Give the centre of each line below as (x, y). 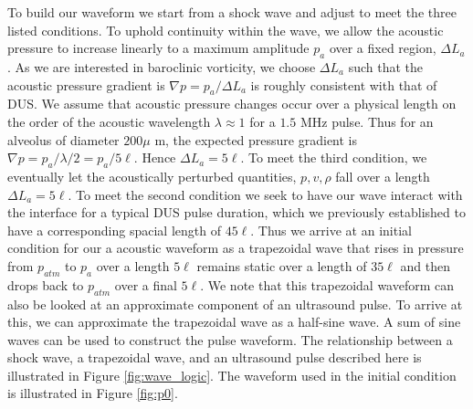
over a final (146, 284)
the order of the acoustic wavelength (109, 121)
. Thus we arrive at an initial (331, 230)
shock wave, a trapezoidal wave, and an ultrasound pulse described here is (215, 357)
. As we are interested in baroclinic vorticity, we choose (162, 66)
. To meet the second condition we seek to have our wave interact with (265, 194)
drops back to (46, 284)
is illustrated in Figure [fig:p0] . (93, 393)
